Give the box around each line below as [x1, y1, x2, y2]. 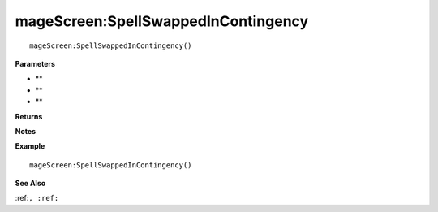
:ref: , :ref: [15, 193, 59, 203]
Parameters [15, 58, 56, 68]
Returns [15, 111, 43, 121]
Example [15, 141, 45, 151]
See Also [15, 179, 46, 188]
